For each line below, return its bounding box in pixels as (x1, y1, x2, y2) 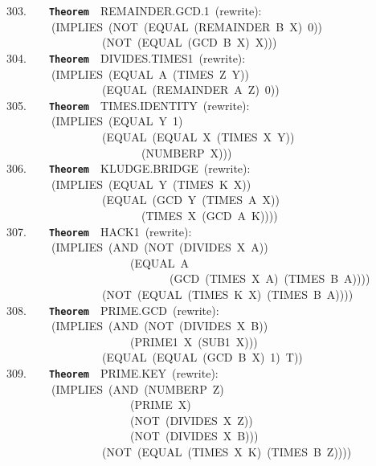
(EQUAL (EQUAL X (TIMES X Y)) (101, 128, 295, 145)
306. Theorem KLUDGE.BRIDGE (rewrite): (6, 160, 251, 177)
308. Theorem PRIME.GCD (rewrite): (6, 301, 219, 318)
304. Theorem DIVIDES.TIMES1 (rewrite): (6, 49, 246, 66)
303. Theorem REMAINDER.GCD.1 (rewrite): (6, 2, 262, 18)
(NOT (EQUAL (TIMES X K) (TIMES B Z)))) (101, 444, 352, 460)
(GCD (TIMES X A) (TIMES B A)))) (169, 270, 370, 287)
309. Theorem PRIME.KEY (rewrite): (6, 365, 219, 382)
